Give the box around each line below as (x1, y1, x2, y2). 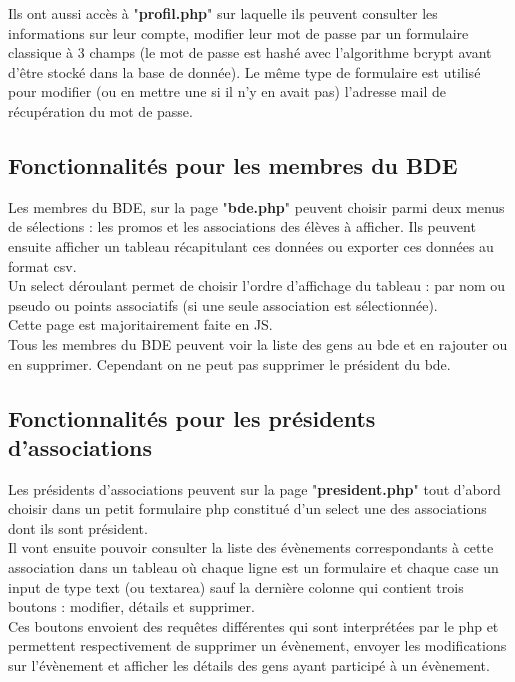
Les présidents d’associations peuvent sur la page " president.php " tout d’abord (8, 478, 501, 499)
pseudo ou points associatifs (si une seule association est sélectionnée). (8, 294, 438, 315)
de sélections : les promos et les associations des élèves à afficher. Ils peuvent (8, 216, 476, 237)
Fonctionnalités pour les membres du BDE (8, 149, 458, 180)
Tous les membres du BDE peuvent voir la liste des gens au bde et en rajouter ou (8, 333, 508, 354)
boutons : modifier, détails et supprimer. (8, 596, 255, 617)
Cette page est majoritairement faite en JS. (8, 314, 273, 335)
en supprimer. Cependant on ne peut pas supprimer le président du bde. (8, 353, 451, 374)
